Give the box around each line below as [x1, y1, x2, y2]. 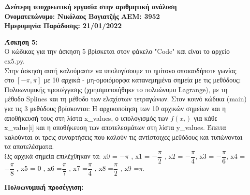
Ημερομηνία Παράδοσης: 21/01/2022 [4, 20, 122, 31]
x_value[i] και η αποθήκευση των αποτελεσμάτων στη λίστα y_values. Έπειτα [4, 122, 226, 132]
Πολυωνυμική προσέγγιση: [4, 182, 84, 192]
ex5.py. [4, 55, 25, 65]
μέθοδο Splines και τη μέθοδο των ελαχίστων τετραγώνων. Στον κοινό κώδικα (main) [4, 94, 247, 104]
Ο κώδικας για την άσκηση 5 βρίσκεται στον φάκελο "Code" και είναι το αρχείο [4, 46, 230, 56]
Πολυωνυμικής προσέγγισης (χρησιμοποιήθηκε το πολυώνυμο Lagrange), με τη [4, 84, 228, 94]
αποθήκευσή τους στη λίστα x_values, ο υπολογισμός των [4, 113, 168, 123]
